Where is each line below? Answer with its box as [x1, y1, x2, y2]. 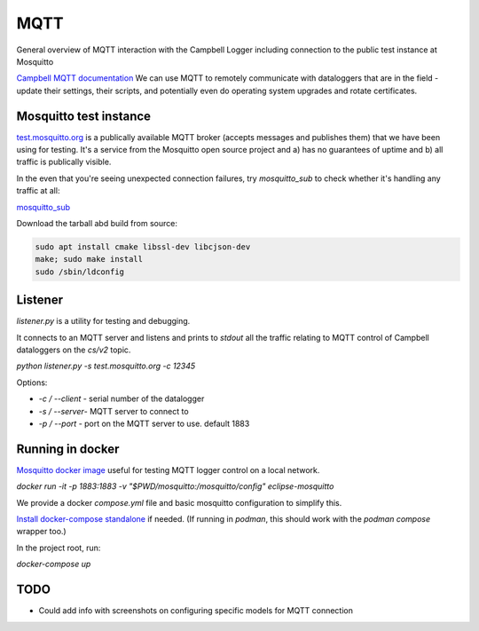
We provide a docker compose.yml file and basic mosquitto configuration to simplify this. [16, 497, 342, 508]
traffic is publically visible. [16, 156, 112, 168]
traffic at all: [16, 185, 60, 196]
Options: [16, 377, 48, 388]
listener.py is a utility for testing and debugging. [16, 316, 191, 327]
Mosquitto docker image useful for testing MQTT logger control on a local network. [16, 464, 320, 475]
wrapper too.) [16, 526, 67, 537]
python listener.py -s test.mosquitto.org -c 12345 [16, 360, 196, 372]
